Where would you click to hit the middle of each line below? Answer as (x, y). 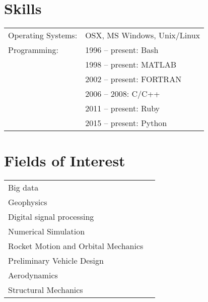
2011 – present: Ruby (123, 108)
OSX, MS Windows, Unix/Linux (143, 35)
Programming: (33, 50)
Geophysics (28, 202)
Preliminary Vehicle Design (56, 261)
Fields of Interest (65, 161)
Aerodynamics (33, 275)
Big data (23, 188)
